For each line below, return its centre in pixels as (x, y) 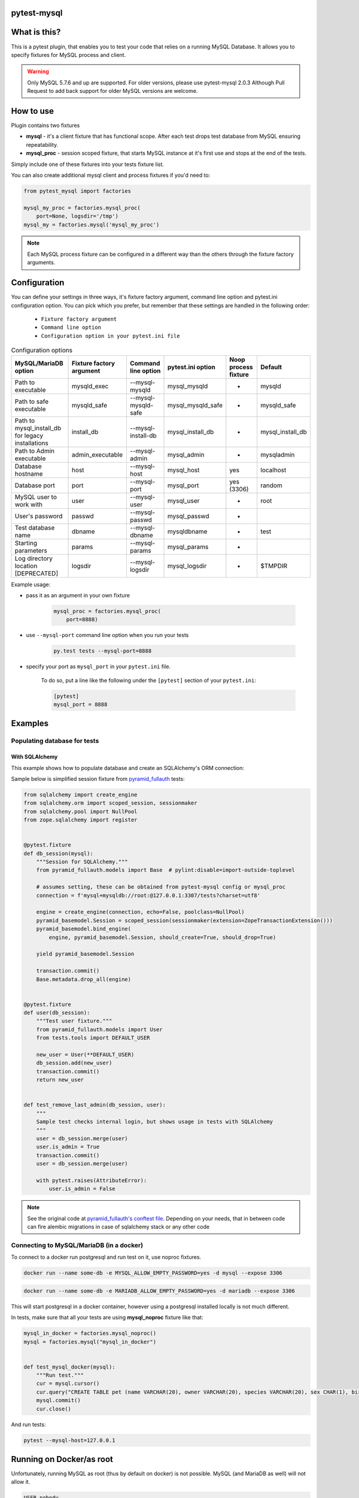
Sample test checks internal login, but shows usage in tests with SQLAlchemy (155, 1122)
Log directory (34, 558)
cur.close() (54, 1409)
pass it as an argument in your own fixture (78, 595)
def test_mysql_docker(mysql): (70, 1367)
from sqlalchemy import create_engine (80, 795)
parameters (31, 550)
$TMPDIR (274, 566)
